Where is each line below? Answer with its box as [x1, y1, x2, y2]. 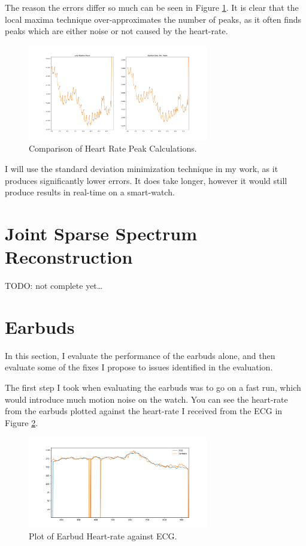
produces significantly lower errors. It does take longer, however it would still [5, 174, 287, 186]
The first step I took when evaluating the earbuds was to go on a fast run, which [5, 381, 301, 393]
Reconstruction [5, 245, 133, 269]
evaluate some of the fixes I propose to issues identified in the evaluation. [5, 361, 273, 373]
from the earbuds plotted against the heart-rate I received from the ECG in [5, 405, 283, 417]
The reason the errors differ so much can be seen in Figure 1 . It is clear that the [5, 1, 299, 13]
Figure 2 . [5, 416, 38, 429]
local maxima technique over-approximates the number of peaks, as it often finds [5, 13, 302, 25]
